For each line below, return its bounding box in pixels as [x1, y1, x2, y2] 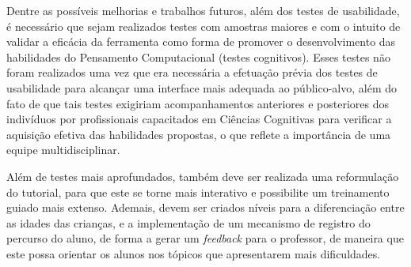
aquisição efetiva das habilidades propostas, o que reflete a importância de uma [6, 126, 391, 142]
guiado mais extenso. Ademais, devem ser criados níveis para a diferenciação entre [6, 199, 405, 216]
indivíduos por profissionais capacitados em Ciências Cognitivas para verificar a [6, 111, 392, 127]
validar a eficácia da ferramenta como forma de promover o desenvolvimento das [6, 33, 396, 50]
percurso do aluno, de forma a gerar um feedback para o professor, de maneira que [6, 230, 404, 246]
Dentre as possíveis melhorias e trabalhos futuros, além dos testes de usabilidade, [6, 2, 400, 18]
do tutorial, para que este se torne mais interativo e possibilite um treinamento [6, 183, 390, 200]
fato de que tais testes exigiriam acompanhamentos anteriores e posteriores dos [6, 95, 389, 111]
